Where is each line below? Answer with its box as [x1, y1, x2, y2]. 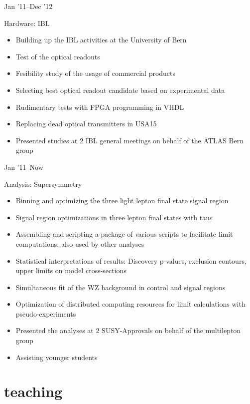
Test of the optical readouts [15, 51, 100, 61]
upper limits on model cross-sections [15, 265, 126, 276]
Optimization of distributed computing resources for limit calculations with [15, 299, 246, 309]
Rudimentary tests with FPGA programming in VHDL [15, 101, 184, 112]
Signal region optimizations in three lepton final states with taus [15, 212, 213, 222]
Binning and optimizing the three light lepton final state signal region [15, 195, 229, 206]
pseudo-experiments [15, 308, 76, 319]
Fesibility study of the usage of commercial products [15, 68, 176, 78]
